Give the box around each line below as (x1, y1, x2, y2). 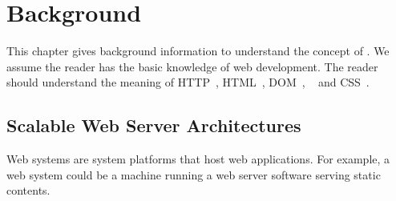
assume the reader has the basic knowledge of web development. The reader (6, 58, 378, 74)
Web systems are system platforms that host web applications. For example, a (6, 151, 390, 167)
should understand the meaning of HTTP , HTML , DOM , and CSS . (6, 74, 370, 90)
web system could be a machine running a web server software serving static (6, 166, 381, 183)
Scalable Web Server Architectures (6, 113, 301, 138)
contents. (6, 182, 51, 199)
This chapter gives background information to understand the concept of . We (6, 42, 390, 59)
